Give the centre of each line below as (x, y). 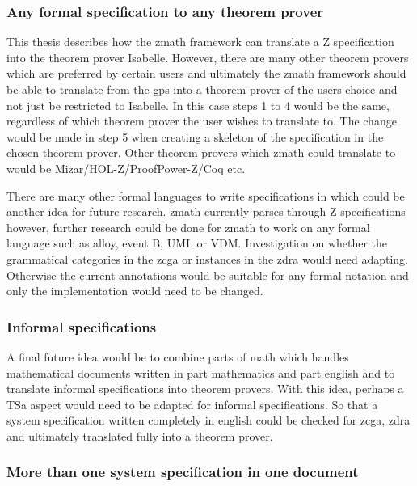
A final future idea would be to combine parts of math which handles (178, 356)
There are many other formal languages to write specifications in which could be (206, 195)
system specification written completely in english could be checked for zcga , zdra (208, 420)
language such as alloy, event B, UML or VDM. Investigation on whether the (197, 243)
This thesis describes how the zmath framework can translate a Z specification (200, 42)
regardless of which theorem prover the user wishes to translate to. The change (202, 121)
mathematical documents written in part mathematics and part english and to (201, 372)
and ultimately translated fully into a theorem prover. (140, 435)
